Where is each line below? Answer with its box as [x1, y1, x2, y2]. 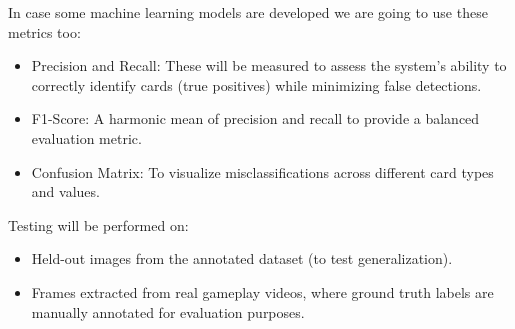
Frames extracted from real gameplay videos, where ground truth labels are [31, 281, 494, 302]
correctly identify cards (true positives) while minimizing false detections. [31, 74, 482, 95]
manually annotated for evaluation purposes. [31, 301, 305, 322]
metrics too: [8, 21, 81, 42]
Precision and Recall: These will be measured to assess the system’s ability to [31, 55, 507, 76]
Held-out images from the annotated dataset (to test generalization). [31, 248, 453, 269]
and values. [31, 181, 100, 202]
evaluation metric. [31, 127, 142, 148]
